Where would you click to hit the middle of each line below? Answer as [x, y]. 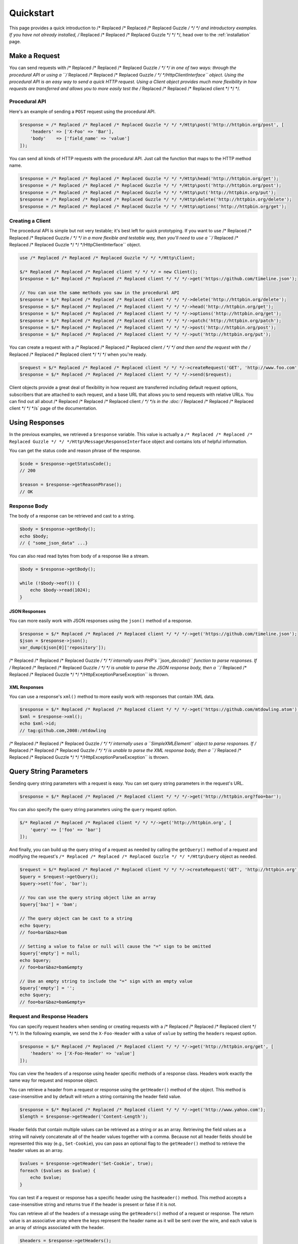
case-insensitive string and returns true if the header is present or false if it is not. [93, 1204]
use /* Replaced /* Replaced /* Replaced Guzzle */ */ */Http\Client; [108, 258]
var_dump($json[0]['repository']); [63, 648]
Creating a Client [30, 220]
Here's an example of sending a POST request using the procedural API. [82, 111]
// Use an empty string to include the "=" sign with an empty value [106, 981]
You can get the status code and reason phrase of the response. [75, 451]
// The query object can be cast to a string [76, 919]
